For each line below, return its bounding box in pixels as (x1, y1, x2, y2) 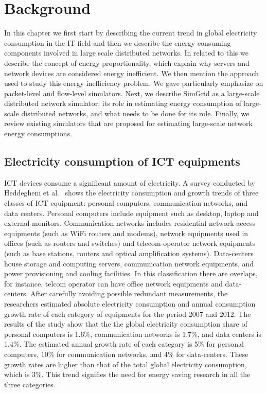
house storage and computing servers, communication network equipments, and (4, 258, 254, 269)
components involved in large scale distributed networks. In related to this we (4, 47, 248, 58)
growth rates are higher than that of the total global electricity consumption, (4, 359, 247, 369)
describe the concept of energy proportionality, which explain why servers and (4, 57, 250, 68)
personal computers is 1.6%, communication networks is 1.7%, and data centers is (4, 328, 261, 339)
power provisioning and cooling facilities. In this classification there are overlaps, (4, 268, 258, 279)
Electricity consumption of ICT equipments (4, 153, 240, 169)
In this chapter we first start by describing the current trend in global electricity (4, 27, 257, 38)
